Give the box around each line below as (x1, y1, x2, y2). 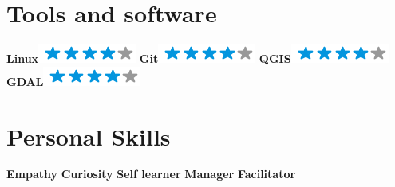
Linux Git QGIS (6, 50, 291, 67)
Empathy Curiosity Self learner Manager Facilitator (6, 166, 296, 182)
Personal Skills (6, 119, 171, 152)
